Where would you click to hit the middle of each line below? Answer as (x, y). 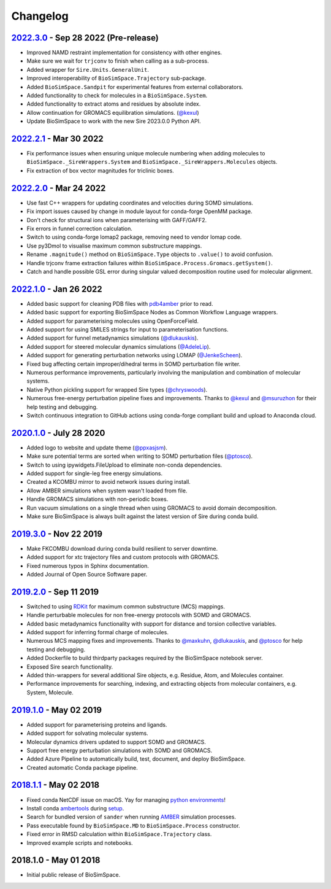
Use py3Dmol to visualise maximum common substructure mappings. (114, 246)
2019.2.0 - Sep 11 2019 (55, 592)
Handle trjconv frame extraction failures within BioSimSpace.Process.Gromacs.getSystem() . (150, 263)
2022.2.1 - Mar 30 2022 (57, 139)
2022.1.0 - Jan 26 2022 (57, 289)
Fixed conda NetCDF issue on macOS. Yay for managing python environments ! (126, 800)
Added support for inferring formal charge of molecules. (97, 632)
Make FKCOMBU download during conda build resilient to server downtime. (122, 548)
